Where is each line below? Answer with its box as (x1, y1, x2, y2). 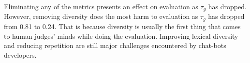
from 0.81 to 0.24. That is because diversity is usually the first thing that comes (4, 21, 241, 31)
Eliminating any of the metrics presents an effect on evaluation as (4, 1, 198, 11)
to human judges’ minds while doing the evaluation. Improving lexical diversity (4, 31, 238, 41)
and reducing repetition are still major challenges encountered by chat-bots (4, 40, 226, 50)
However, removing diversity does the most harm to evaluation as (4, 11, 198, 21)
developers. (4, 49, 37, 60)
